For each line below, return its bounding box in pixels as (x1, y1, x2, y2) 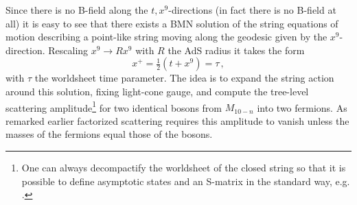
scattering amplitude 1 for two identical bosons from (5, 98, 222, 114)
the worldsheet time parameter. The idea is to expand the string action (34, 71, 334, 85)
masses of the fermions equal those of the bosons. (5, 127, 213, 141)
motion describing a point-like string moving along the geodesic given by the (5, 29, 327, 44)
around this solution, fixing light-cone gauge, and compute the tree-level (5, 84, 309, 98)
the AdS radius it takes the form (168, 43, 305, 57)
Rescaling (48, 43, 89, 57)
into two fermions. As (257, 100, 347, 114)
